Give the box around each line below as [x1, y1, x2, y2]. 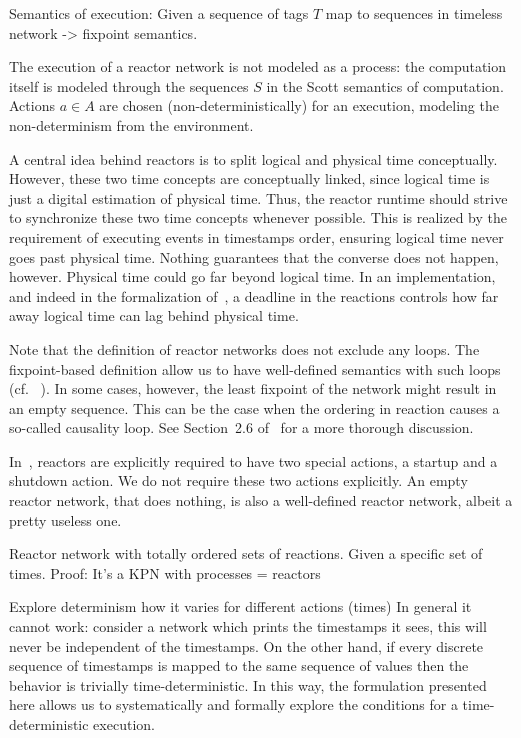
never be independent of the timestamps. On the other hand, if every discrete [9, 635, 484, 656]
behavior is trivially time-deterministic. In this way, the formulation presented [9, 674, 487, 695]
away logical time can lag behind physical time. [9, 305, 299, 326]
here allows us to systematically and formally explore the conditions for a [9, 694, 458, 715]
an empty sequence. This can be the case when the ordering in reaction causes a [9, 397, 500, 418]
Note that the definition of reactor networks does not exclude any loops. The [9, 338, 480, 359]
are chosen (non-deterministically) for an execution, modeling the [99, 95, 499, 116]
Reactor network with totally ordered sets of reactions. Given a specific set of [9, 543, 483, 564]
